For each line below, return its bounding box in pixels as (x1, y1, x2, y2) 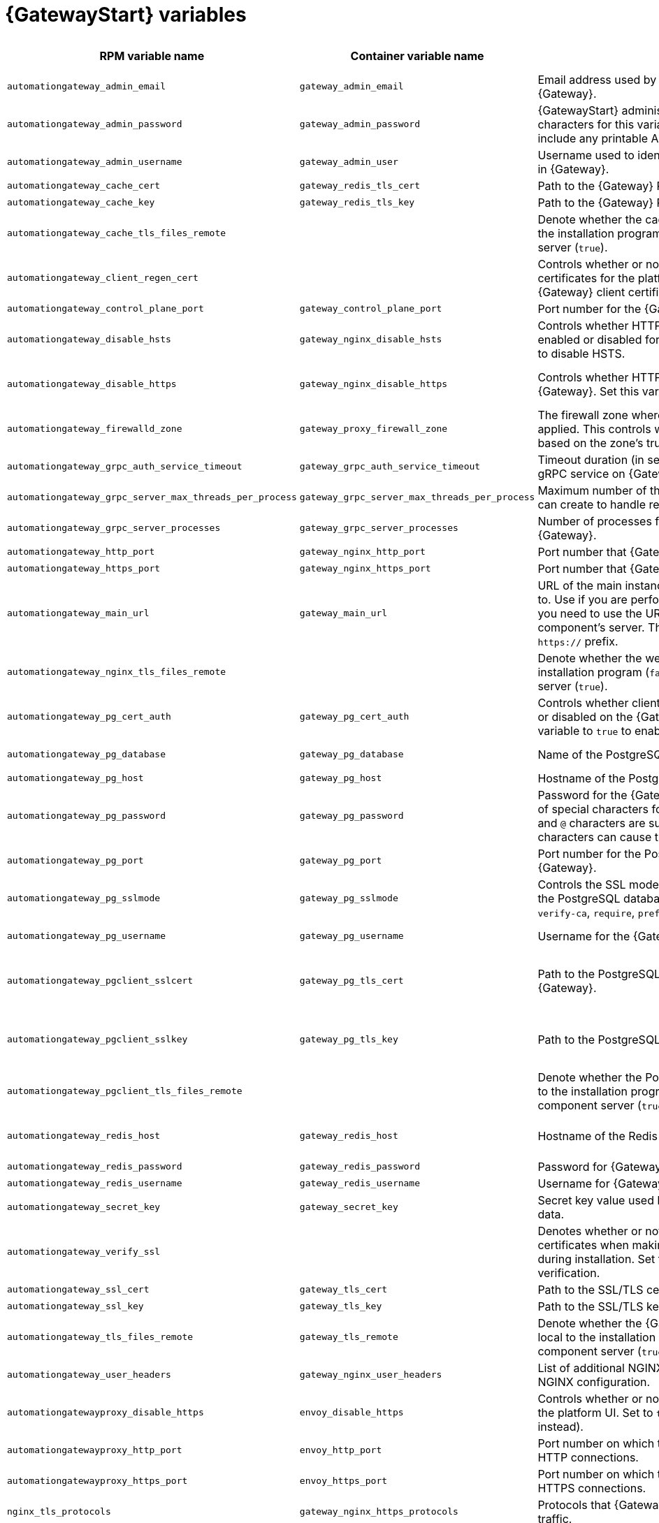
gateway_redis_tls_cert (299, 180, 421, 191)
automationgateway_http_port (7, 546, 155, 558)
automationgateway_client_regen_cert (7, 272, 198, 284)
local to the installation (537, 1329, 656, 1344)
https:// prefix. (537, 634, 618, 648)
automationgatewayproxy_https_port (7, 1475, 188, 1487)
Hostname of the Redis (537, 1128, 658, 1143)
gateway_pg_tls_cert (299, 975, 404, 986)
